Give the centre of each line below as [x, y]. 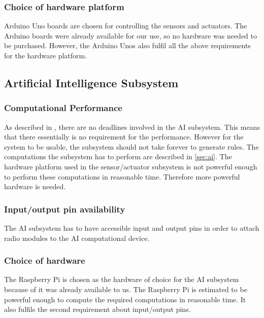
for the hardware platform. [46, 55]
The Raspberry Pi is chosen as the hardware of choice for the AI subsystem [122, 279]
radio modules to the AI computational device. [77, 238]
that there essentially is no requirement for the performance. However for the [124, 137]
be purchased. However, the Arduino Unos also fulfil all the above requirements [127, 45]
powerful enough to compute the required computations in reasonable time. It [125, 299]
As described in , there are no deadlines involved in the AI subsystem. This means [132, 127]
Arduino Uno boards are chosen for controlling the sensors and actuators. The [126, 26]
